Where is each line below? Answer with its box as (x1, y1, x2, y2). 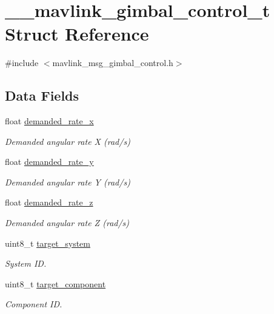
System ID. (5, 257, 47, 270)
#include (5, 56, 39, 69)
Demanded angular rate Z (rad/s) (5, 216, 130, 229)
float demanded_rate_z (5, 196, 93, 209)
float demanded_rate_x (5, 115, 94, 127)
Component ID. (5, 298, 62, 310)
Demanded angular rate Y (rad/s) (5, 175, 130, 188)
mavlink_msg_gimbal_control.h (52, 56, 173, 69)
